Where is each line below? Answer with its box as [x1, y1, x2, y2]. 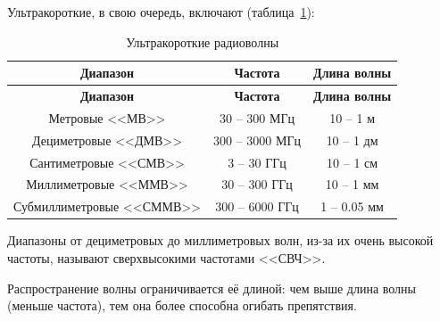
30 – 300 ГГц [221, 175, 293, 193]
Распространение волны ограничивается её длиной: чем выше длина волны [7, 278, 417, 297]
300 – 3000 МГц [213, 130, 302, 149]
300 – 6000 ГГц [215, 197, 299, 216]
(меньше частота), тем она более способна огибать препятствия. [7, 296, 357, 315]
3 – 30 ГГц [228, 152, 286, 171]
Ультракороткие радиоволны [126, 32, 279, 51]
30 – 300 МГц [220, 108, 295, 127]
